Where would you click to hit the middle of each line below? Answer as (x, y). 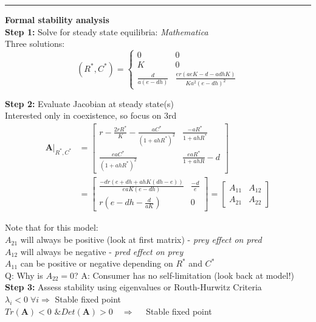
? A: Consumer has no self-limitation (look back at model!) (184, 275)
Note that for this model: (52, 227)
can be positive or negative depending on (97, 263)
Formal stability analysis (57, 19)
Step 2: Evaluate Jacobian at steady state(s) (89, 103)
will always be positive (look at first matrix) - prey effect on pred (141, 240)
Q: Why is (24, 275)
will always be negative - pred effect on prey (102, 251)
